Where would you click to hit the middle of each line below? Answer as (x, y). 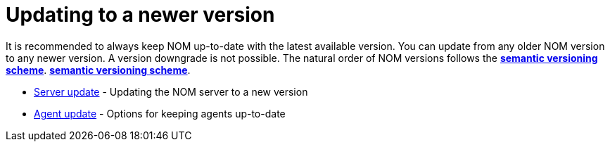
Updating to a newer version (140, 15)
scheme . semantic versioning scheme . (98, 70)
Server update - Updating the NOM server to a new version (171, 91)
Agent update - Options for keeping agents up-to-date (160, 113)
